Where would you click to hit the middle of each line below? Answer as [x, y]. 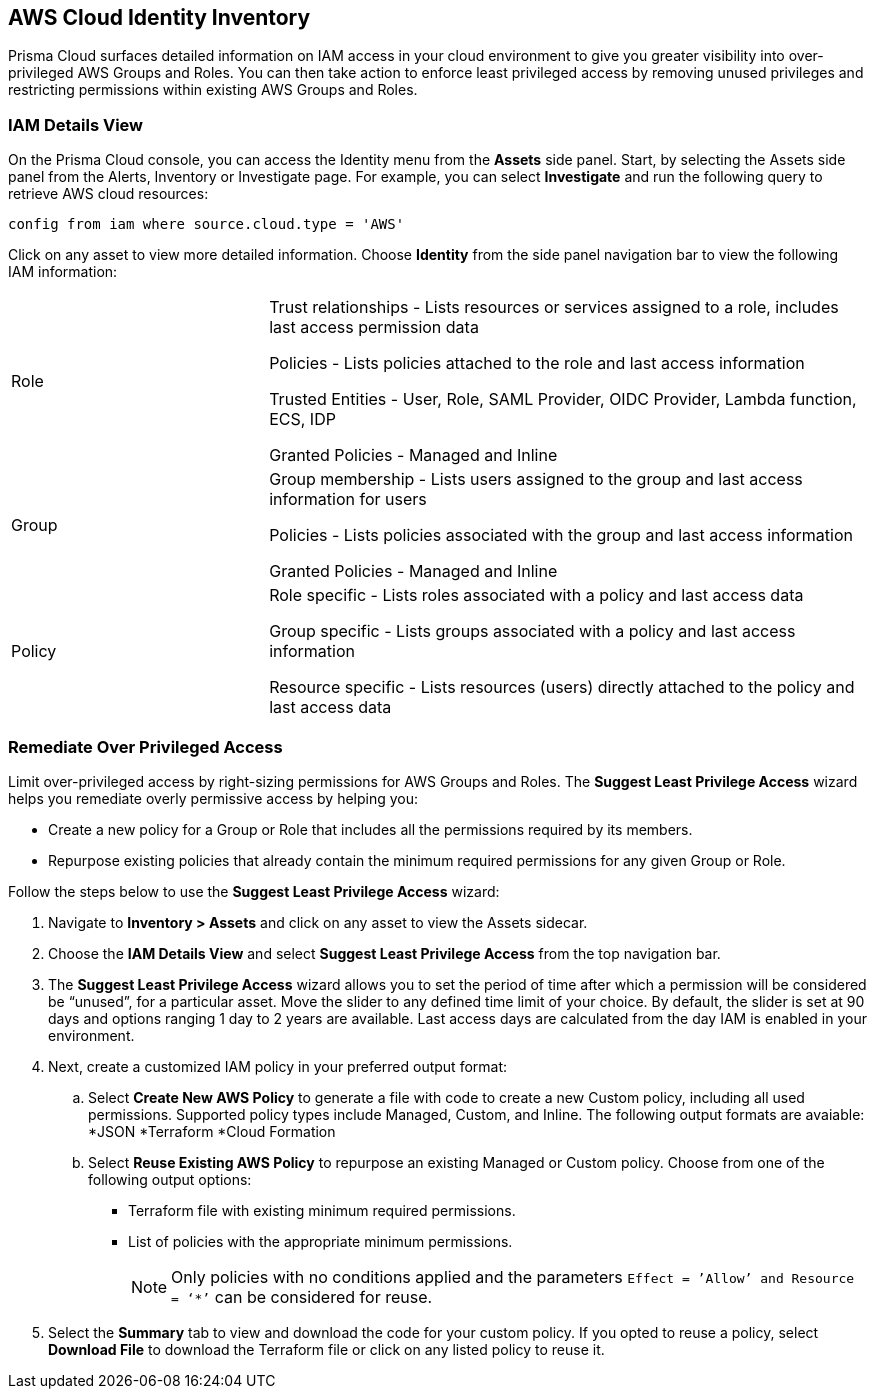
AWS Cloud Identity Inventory [159, 17]
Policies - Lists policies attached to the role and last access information [537, 363]
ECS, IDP [302, 419]
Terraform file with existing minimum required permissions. [322, 1210]
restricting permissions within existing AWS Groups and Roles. [213, 90]
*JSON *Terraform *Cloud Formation [212, 1131]
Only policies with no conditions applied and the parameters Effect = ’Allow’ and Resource [513, 1276]
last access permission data [374, 327]
